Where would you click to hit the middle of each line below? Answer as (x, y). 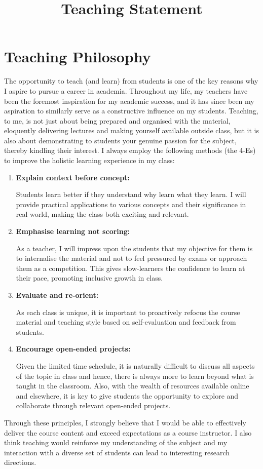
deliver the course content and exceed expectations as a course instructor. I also (128, 432)
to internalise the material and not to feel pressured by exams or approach (131, 258)
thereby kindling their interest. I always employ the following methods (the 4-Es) (130, 150)
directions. (20, 462)
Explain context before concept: (73, 177)
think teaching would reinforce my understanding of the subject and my (116, 442)
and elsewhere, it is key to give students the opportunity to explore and (127, 395)
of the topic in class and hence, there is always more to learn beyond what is (135, 376)
